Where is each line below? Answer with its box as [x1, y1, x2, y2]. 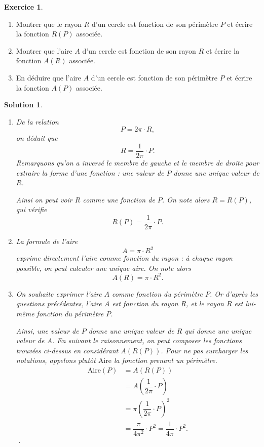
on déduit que [16, 133, 58, 143]
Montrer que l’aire [16, 45, 72, 56]
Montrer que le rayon [16, 18, 82, 29]
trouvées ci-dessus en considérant [16, 345, 119, 355]
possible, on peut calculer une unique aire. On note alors [16, 262, 191, 273]
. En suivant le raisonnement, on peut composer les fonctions [52, 335, 242, 346]
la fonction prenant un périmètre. [114, 355, 217, 365]
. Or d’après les [210, 288, 258, 299]
